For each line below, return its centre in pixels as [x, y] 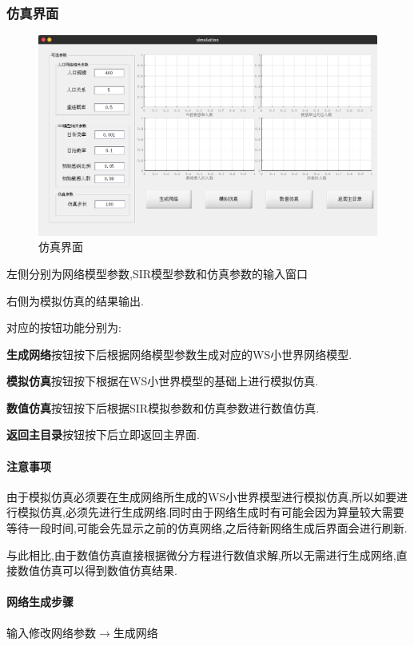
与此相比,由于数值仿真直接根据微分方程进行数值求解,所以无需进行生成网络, [201, 554]
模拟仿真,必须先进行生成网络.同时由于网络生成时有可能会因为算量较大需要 [211, 512]
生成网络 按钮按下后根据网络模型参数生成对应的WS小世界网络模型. [179, 354]
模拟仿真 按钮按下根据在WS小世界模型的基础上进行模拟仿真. [163, 381]
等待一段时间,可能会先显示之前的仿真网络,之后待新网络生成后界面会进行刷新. [207, 528]
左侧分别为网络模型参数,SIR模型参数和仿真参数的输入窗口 [157, 273]
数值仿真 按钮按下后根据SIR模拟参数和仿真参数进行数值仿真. [163, 407]
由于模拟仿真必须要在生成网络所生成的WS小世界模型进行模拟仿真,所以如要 [202, 496]
